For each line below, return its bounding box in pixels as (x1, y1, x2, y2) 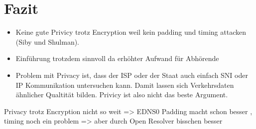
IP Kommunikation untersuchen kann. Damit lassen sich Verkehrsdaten (15, 79, 234, 90)
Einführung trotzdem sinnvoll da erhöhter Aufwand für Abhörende (15, 53, 219, 64)
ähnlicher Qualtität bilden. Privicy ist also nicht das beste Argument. (15, 89, 228, 100)
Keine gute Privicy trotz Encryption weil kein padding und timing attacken (15, 27, 246, 37)
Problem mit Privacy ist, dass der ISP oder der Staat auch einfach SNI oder (15, 69, 248, 80)
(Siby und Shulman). (15, 36, 80, 47)
